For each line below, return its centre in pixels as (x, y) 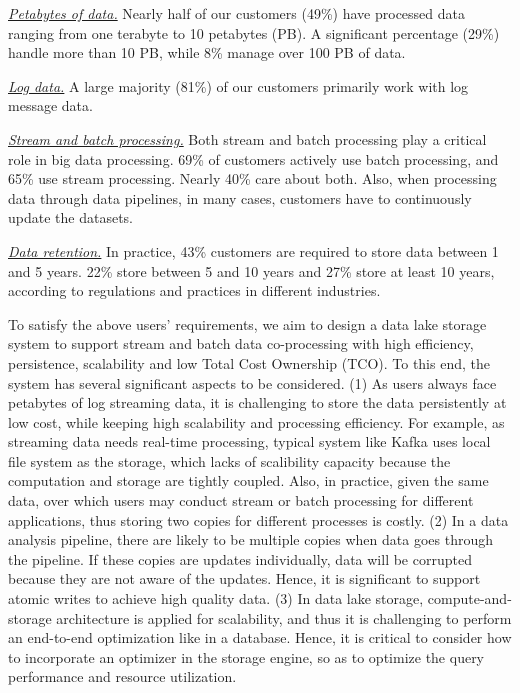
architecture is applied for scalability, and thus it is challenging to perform (284, 617)
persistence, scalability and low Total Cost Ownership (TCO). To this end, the (249, 362)
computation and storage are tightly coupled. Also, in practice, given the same (248, 480)
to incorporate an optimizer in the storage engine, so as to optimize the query (246, 656)
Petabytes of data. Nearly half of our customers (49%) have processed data (237, 13)
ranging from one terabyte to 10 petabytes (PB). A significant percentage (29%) (254, 32)
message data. (50, 105)
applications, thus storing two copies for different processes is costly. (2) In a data (258, 519)
